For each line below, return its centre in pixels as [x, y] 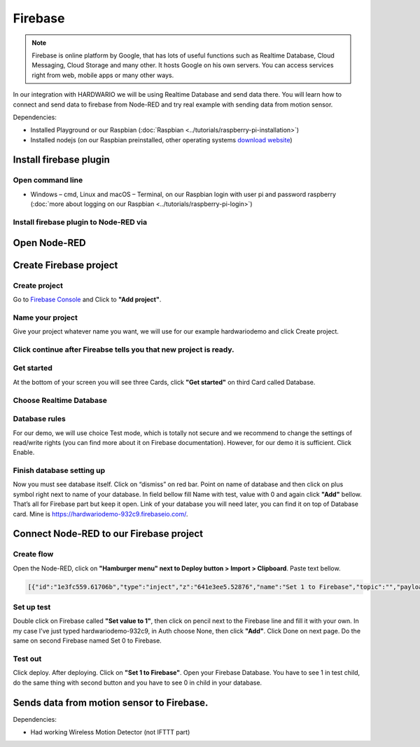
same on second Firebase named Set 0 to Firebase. [87, 640]
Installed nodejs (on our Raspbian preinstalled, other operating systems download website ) [162, 139]
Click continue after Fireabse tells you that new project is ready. [124, 349]
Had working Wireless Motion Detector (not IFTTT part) [110, 732]
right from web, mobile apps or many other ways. [103, 75]
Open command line [48, 180]
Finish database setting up [59, 471]
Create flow [33, 554]
